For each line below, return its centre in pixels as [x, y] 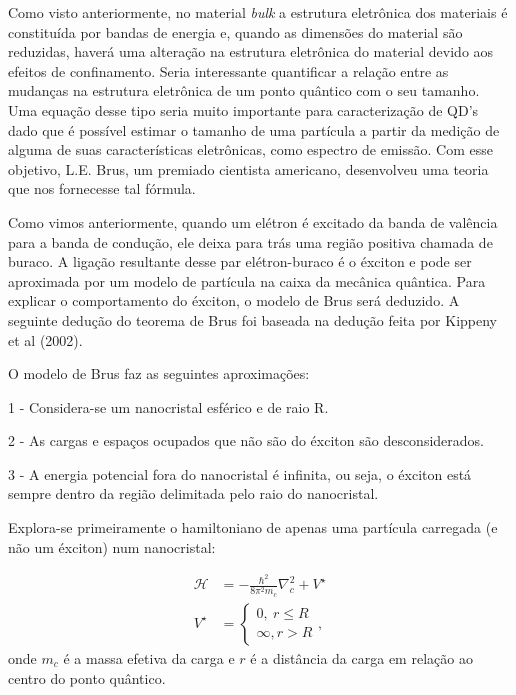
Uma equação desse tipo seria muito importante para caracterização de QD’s [243, 109]
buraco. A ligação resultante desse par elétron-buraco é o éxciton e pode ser [240, 261]
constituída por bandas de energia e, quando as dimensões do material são [235, 31]
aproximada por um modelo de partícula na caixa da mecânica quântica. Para [247, 280]
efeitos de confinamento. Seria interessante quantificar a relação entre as [228, 70]
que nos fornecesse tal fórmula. [102, 188]
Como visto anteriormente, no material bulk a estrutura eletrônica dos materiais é [258, 12]
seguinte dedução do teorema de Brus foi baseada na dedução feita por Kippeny [252, 319]
